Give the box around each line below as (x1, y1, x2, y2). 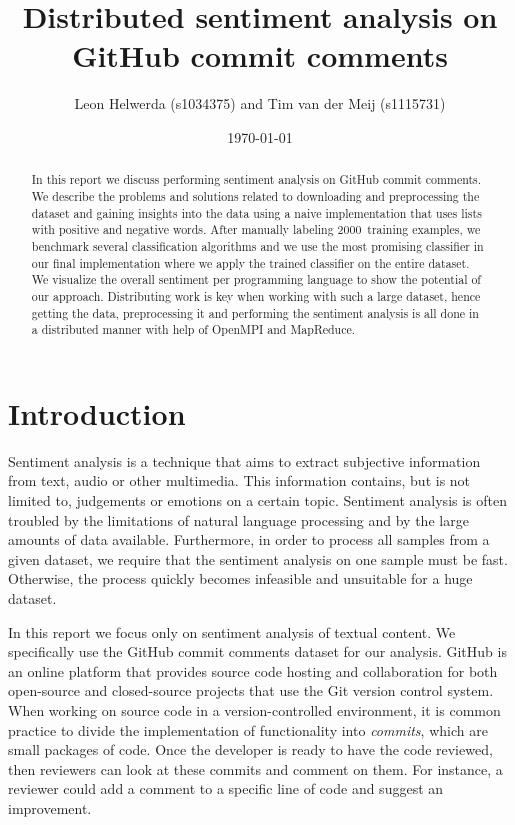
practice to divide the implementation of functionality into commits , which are (8, 719, 488, 740)
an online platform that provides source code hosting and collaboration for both (8, 660, 498, 681)
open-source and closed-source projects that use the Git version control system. (8, 680, 494, 701)
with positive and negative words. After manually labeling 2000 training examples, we (31, 221, 481, 238)
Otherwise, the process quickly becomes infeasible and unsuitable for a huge (8, 568, 473, 589)
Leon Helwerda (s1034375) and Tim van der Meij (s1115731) (74, 93, 446, 114)
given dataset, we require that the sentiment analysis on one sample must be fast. (8, 548, 508, 569)
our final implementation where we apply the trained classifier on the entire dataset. (31, 254, 470, 271)
